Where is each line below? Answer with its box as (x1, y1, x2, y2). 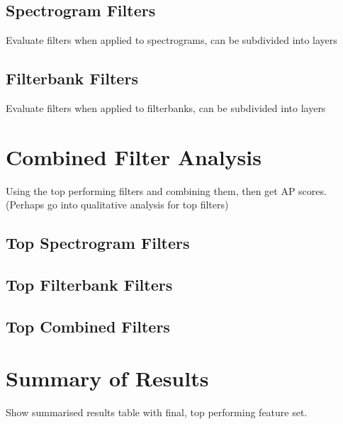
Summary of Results (6, 364, 209, 393)
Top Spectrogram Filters (6, 232, 190, 254)
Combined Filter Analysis (6, 142, 262, 171)
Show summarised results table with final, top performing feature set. (6, 405, 308, 420)
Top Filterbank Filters (6, 274, 173, 296)
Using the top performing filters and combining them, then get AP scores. (6, 183, 327, 198)
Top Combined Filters (6, 315, 170, 337)
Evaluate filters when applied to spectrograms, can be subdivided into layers (6, 33, 337, 48)
